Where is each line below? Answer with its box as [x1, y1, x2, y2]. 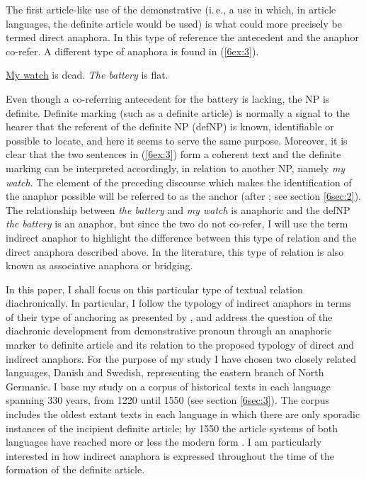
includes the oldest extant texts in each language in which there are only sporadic [6, 407, 360, 422]
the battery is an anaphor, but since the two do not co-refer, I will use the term [6, 216, 348, 231]
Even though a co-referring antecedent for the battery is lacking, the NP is [6, 91, 330, 106]
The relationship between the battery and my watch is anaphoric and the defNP [6, 202, 350, 217]
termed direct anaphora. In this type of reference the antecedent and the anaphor [6, 30, 359, 45]
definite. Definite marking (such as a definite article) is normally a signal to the [6, 105, 350, 120]
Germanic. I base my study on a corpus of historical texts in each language [6, 378, 331, 393]
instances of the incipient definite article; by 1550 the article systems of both [6, 420, 338, 435]
